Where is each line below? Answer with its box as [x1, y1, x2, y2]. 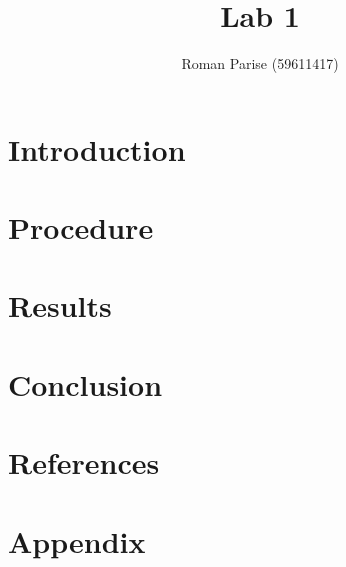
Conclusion [8, 363, 163, 404]
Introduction [8, 128, 186, 169]
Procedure [8, 207, 154, 248]
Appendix [8, 520, 146, 561]
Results [8, 285, 112, 326]
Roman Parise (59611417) [181, 53, 339, 74]
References [8, 442, 160, 483]
